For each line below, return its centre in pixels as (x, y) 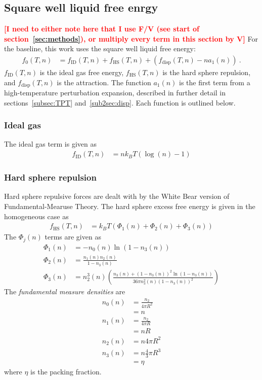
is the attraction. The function (104, 82)
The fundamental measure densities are (65, 291)
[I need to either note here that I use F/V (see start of (102, 29)
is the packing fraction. (66, 372)
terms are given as (73, 237)
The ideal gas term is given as (51, 144)
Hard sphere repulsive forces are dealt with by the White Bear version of (117, 196)
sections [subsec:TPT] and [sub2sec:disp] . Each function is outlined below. (120, 102)
